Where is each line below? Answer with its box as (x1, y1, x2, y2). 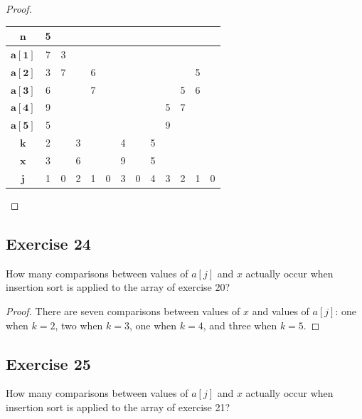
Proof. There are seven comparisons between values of (6, 303, 240, 318)
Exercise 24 (6, 232, 91, 254)
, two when (55, 317, 103, 332)
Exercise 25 (6, 352, 91, 374)
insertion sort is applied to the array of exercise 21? (6, 399, 230, 414)
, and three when (203, 317, 277, 332)
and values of (252, 303, 309, 318)
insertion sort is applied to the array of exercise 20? (6, 280, 230, 295)
